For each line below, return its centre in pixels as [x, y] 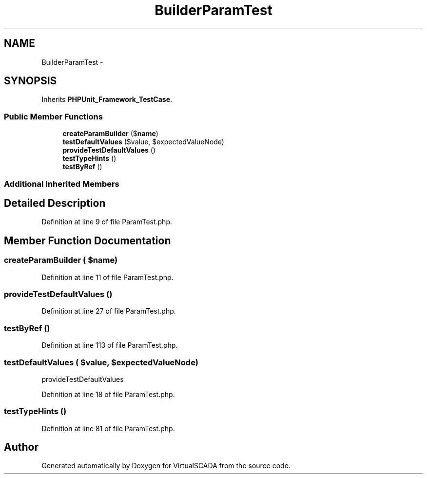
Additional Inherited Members [62, 184]
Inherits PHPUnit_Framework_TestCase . [107, 100]
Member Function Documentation [87, 240]
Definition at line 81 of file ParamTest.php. [108, 428]
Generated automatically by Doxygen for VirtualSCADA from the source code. [166, 466]
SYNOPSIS [30, 81]
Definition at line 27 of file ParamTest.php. [109, 311]
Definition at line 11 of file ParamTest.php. [107, 277]
